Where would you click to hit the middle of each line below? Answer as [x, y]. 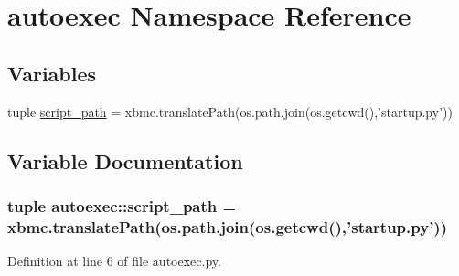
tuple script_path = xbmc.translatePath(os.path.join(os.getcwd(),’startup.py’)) [230, 111]
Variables [52, 73]
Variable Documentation [125, 160]
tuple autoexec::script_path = [122, 205]
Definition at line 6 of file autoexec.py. [114, 261]
